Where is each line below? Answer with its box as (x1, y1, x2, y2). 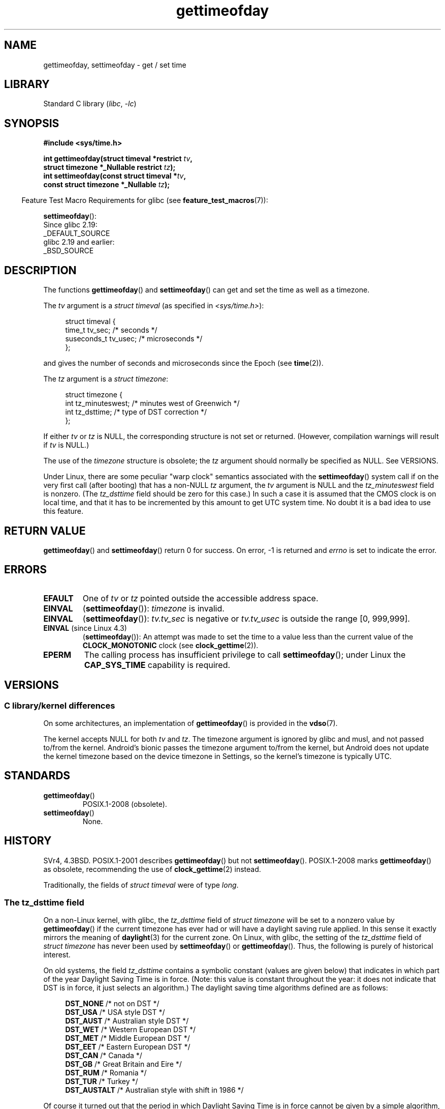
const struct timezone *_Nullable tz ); (43, 180, 170, 189)
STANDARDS (4, 769, 71, 782)
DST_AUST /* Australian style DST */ (65, 1016, 189, 1026)
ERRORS (4, 563, 47, 576)
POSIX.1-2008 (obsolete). (82, 799, 167, 808)
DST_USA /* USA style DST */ (65, 1008, 165, 1017)
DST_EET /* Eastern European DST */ (65, 1042, 190, 1052)
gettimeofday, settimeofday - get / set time (43, 60, 186, 69)
